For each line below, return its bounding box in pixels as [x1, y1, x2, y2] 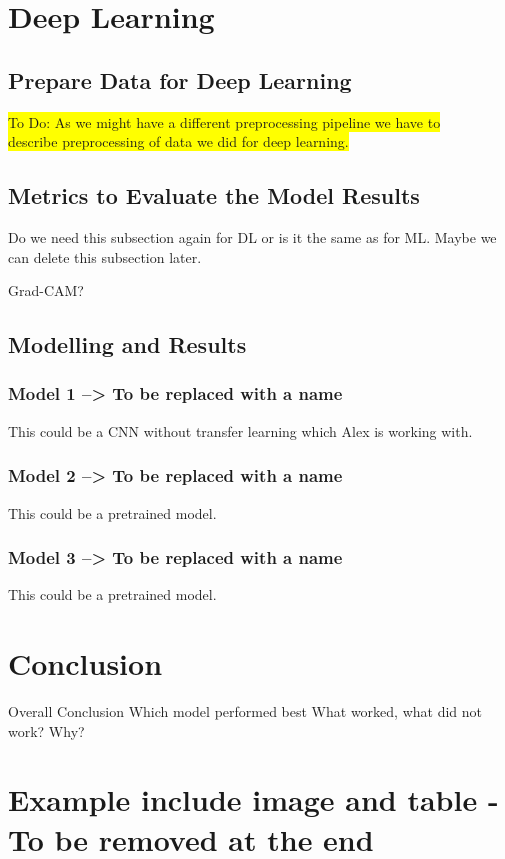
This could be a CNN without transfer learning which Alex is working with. [8, 420, 473, 441]
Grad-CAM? [8, 280, 84, 301]
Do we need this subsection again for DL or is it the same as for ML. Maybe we [8, 226, 497, 247]
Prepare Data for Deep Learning [8, 64, 352, 95]
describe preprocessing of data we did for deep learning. [8, 131, 349, 152]
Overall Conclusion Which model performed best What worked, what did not [8, 701, 483, 722]
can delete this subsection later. [8, 246, 202, 267]
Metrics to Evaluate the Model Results [8, 180, 420, 211]
